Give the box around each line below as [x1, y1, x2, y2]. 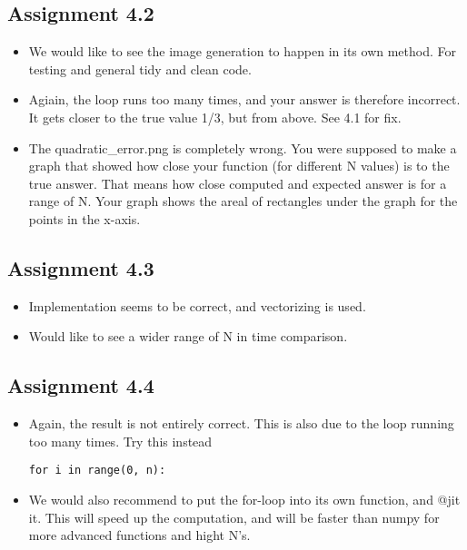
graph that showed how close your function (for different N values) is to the [28, 156, 450, 175]
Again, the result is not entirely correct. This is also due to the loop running [28, 414, 454, 433]
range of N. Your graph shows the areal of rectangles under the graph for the [28, 192, 458, 211]
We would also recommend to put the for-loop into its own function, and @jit [28, 489, 461, 508]
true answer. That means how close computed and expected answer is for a [28, 173, 447, 192]
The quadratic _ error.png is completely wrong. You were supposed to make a [28, 138, 457, 157]
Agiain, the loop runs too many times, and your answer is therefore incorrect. [28, 90, 461, 109]
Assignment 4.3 [7, 253, 154, 281]
